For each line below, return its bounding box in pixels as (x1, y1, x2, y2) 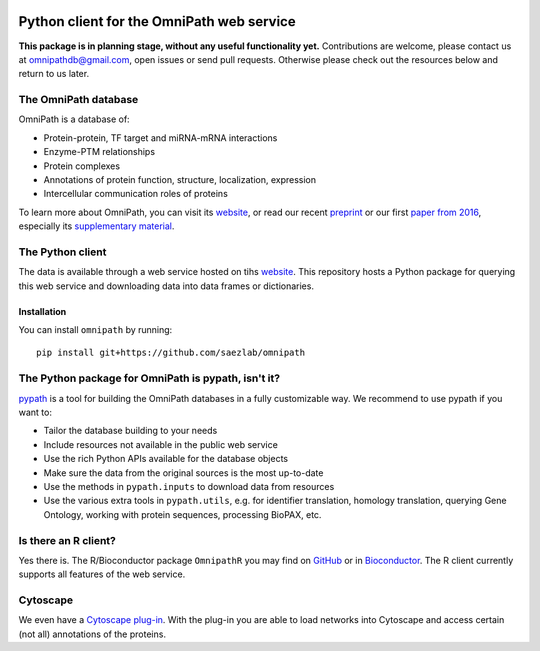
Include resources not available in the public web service (43, 438, 279, 450)
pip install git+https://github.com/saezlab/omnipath (36, 347, 305, 359)
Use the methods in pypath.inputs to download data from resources (43, 480, 335, 492)
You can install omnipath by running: (18, 324, 173, 336)
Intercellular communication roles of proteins (43, 188, 229, 200)
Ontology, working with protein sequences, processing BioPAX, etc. (43, 508, 322, 520)
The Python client (18, 245, 107, 259)
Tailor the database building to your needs (43, 425, 218, 437)
